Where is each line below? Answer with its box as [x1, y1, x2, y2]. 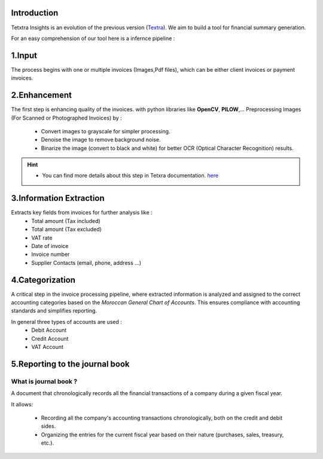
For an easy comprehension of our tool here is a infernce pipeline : [11, 35, 175, 42]
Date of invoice [31, 242, 69, 249]
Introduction [11, 8, 59, 18]
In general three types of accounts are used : [11, 318, 123, 325]
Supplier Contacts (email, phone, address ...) [31, 259, 142, 266]
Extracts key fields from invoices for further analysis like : [11, 209, 153, 216]
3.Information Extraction [11, 193, 105, 203]
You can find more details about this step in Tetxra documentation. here [42, 172, 219, 179]
